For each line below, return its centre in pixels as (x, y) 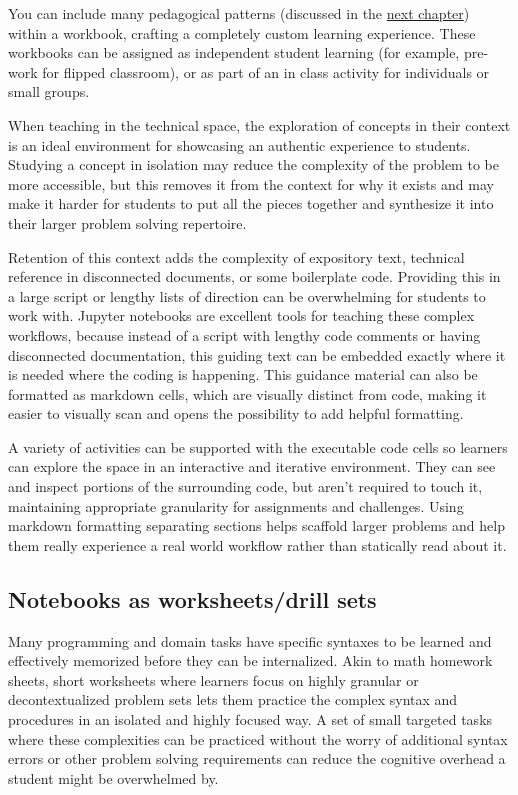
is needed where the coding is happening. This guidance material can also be (243, 374)
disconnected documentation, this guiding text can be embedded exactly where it (257, 354)
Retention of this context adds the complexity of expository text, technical (236, 256)
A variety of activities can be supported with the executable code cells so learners (258, 446)
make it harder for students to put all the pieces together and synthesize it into (251, 203)
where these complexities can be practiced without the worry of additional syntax (258, 738)
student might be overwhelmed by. (113, 777)
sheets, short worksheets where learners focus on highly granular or (213, 679)
